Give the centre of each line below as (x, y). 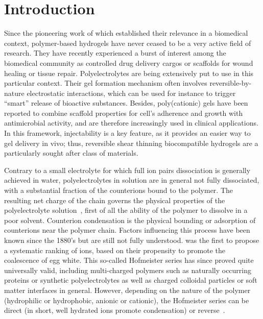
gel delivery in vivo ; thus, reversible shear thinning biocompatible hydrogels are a (131, 143)
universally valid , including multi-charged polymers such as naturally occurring (128, 270)
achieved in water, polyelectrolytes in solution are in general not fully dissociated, (132, 180)
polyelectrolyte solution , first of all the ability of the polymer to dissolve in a (126, 210)
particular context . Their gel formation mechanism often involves (106, 83)
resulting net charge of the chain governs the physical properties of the (115, 200)
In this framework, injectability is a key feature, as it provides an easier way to (127, 133)
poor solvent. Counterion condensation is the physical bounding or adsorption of (130, 220)
